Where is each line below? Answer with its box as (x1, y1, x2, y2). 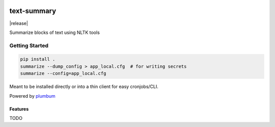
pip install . (20, 56, 56, 62)
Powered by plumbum (9, 93, 56, 99)
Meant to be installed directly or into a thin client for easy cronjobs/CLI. (9, 83, 159, 90)
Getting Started (9, 42, 48, 49)
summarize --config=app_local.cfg (20, 71, 106, 76)
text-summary (9, 7, 57, 15)
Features (9, 106, 29, 112)
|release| (9, 20, 28, 26)
